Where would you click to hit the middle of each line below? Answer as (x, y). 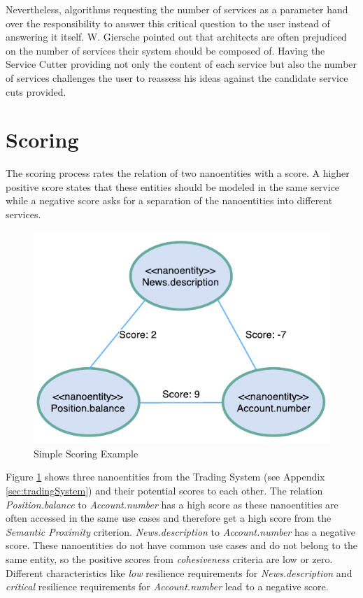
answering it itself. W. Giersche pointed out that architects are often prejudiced (176, 37)
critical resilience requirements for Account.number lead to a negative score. (167, 586)
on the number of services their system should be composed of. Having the (165, 50)
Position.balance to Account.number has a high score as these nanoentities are (172, 504)
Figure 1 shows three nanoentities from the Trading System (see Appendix (165, 477)
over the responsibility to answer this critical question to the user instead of (168, 23)
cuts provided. (36, 91)
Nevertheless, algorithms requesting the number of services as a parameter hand (177, 9)
